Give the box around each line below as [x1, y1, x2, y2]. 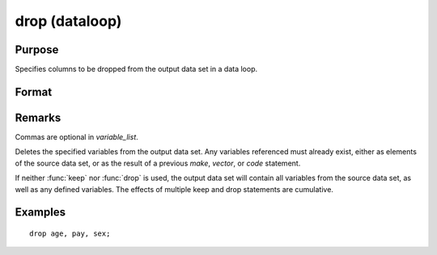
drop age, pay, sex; [29, 228, 111, 238]
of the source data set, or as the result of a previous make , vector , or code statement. [15, 158, 301, 168]
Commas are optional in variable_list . [15, 132, 139, 141]
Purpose [15, 43, 59, 56]
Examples [15, 206, 66, 219]
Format [15, 85, 53, 98]
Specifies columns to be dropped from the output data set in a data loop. [15, 65, 258, 74]
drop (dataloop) [15, 12, 122, 30]
